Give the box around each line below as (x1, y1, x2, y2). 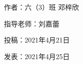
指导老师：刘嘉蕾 (4, 18, 59, 28)
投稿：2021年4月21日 (4, 35, 70, 45)
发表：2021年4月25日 (4, 51, 70, 61)
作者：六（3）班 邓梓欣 (4, 2, 79, 12)
